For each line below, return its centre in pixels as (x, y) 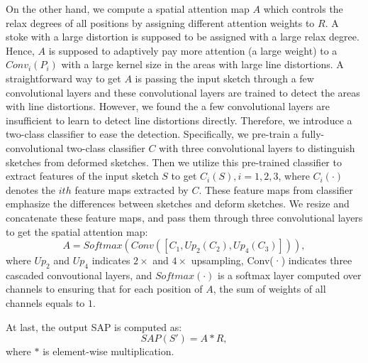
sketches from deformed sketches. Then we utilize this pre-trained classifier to (174, 162)
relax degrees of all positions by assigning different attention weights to (160, 22)
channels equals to (45, 303)
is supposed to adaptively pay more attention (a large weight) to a (193, 50)
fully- (313, 134)
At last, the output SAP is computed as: (94, 326)
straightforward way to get (63, 78)
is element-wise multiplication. (108, 351)
